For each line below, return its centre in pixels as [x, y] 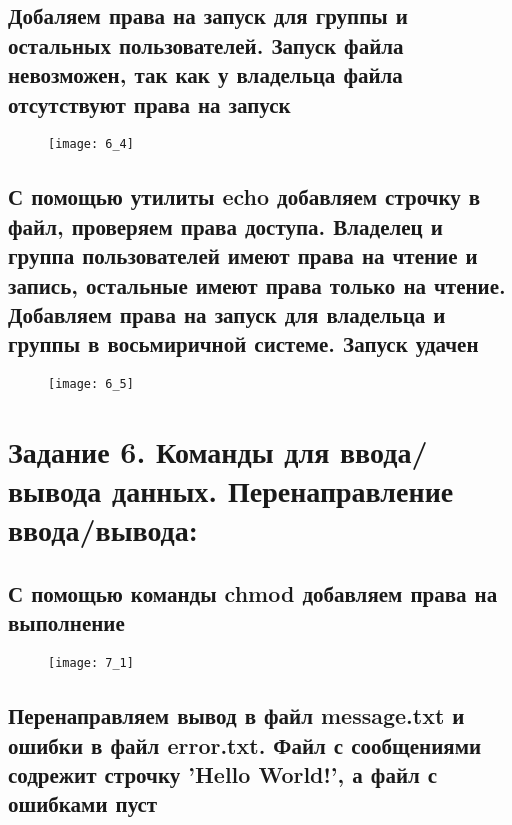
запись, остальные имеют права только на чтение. [257, 284]
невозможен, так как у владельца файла [205, 74]
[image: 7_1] [91, 663]
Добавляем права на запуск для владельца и [227, 313]
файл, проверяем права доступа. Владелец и [225, 225]
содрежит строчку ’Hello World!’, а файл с [223, 774]
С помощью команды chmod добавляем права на [253, 592]
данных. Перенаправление [282, 490]
